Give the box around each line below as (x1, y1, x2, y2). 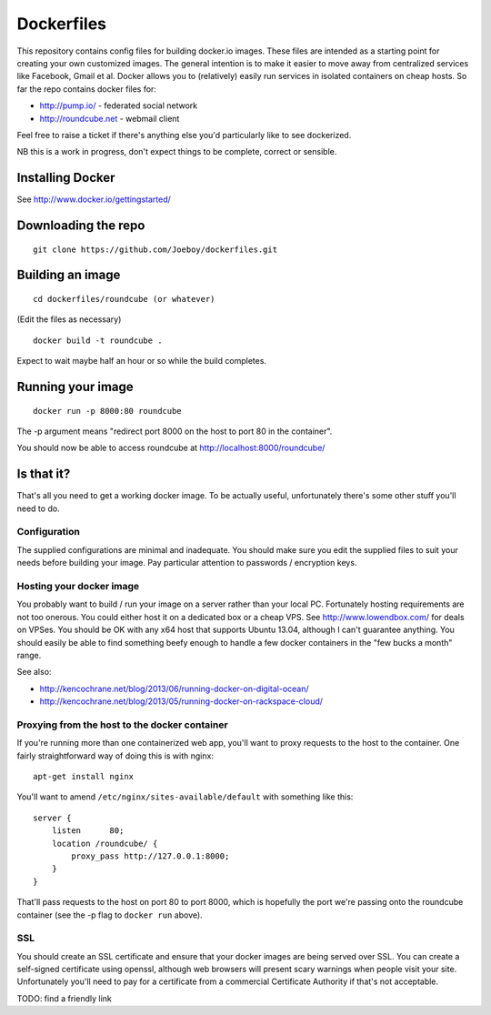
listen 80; (51, 826, 125, 836)
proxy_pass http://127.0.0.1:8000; (71, 850, 230, 861)
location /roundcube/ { (51, 838, 158, 849)
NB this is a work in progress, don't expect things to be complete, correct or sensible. (16, 146, 337, 157)
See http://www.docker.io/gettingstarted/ (16, 194, 172, 205)
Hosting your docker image (16, 579, 140, 592)
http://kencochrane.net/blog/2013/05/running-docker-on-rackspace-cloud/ (39, 696, 323, 707)
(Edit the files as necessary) (16, 314, 122, 325)
